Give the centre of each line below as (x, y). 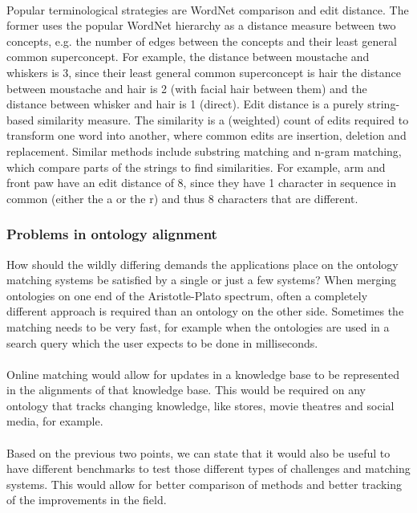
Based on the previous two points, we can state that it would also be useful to (198, 452)
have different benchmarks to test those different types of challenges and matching (208, 468)
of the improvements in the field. (87, 500)
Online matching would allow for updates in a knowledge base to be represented (203, 374)
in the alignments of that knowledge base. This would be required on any (186, 390)
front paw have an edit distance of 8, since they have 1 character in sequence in (202, 183)
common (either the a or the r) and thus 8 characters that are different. (182, 198)
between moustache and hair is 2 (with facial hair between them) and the (187, 88)
